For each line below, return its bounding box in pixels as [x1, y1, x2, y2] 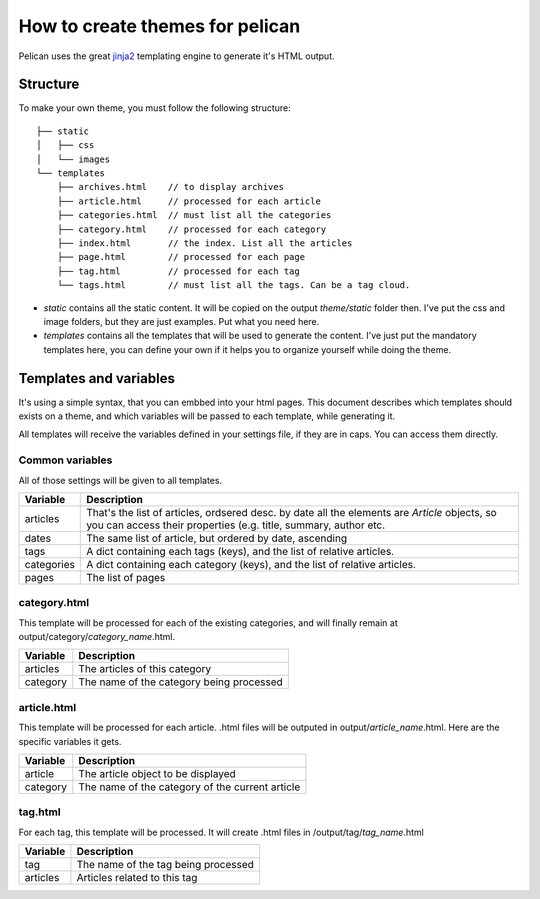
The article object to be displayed [78, 766, 236, 780]
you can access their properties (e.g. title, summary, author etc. [86, 518, 386, 532]
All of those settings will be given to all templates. [18, 474, 223, 486]
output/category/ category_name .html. [18, 631, 175, 643]
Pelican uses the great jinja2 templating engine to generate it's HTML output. [18, 50, 335, 62]
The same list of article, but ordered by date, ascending [86, 531, 348, 545]
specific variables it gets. [18, 735, 122, 747]
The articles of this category [78, 662, 212, 676]
